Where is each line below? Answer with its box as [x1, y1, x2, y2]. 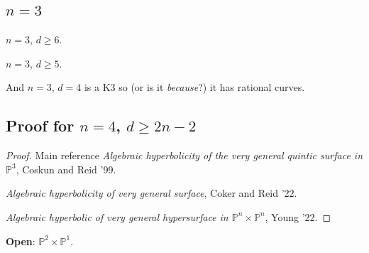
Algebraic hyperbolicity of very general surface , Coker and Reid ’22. [6, 185, 297, 200]
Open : [6, 233, 35, 248]
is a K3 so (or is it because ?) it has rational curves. [84, 80, 305, 95]
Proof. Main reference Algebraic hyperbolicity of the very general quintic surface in [6, 148, 363, 163]
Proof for [6, 114, 75, 136]
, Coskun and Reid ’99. [16, 161, 116, 176]
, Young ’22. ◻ [265, 209, 331, 224]
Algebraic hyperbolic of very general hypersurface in [6, 209, 228, 224]
